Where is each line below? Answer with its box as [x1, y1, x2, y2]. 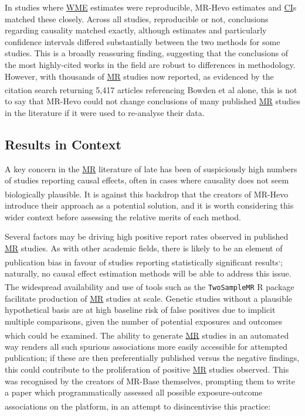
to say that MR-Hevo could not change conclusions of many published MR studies [5, 95, 300, 107]
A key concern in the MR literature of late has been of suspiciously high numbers [5, 162, 297, 175]
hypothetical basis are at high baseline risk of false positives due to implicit [5, 304, 276, 316]
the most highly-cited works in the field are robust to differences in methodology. [5, 58, 296, 70]
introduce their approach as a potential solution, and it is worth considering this [5, 199, 294, 212]
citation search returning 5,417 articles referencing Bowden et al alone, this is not [5, 83, 297, 96]
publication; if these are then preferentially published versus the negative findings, [5, 352, 300, 364]
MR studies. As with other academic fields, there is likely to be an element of [5, 242, 283, 254]
